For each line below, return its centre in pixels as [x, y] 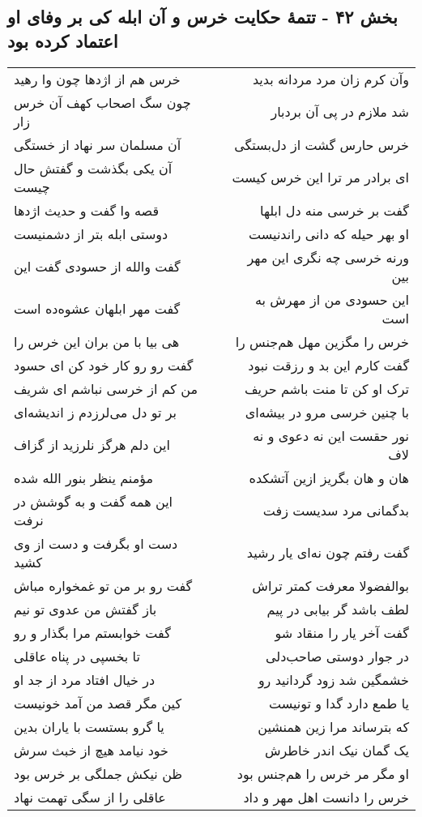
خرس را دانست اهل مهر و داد [326, 797]
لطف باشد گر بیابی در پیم [338, 609]
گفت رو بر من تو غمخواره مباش [103, 585]
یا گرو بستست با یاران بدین [89, 726]
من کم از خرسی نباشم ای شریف [106, 388]
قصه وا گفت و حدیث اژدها [87, 210]
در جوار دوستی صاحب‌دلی [337, 656]
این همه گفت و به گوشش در [94, 501]
